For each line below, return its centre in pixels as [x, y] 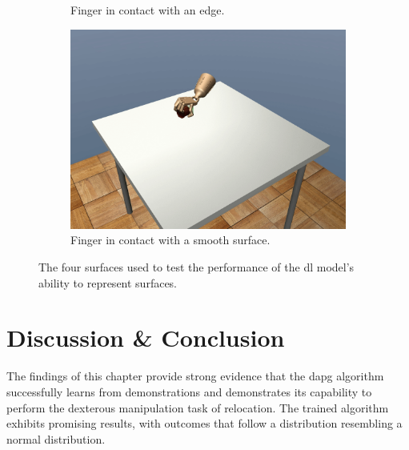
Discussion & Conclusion [146, 337]
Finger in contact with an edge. [148, 10]
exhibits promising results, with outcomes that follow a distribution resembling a [204, 423]
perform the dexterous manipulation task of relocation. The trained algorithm [198, 407]
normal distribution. [56, 438]
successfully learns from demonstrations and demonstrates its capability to [189, 391]
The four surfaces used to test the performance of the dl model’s [196, 267]
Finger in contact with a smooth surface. [170, 240]
